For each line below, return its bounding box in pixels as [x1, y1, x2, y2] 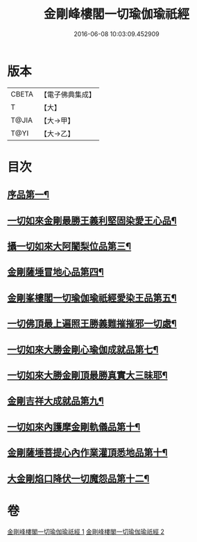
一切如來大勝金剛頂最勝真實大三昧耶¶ [7, 370, 168, 381]
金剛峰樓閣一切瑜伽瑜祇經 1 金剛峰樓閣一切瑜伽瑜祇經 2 [7, 527, 165, 536]
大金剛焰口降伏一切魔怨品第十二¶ [7, 473, 150, 484]
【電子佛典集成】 [40, 90, 96, 99]
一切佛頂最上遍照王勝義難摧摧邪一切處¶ [7, 318, 177, 330]
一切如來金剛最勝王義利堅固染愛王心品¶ [7, 215, 177, 227]
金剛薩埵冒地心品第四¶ [7, 266, 104, 278]
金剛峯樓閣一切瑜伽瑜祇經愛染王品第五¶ [7, 292, 177, 304]
